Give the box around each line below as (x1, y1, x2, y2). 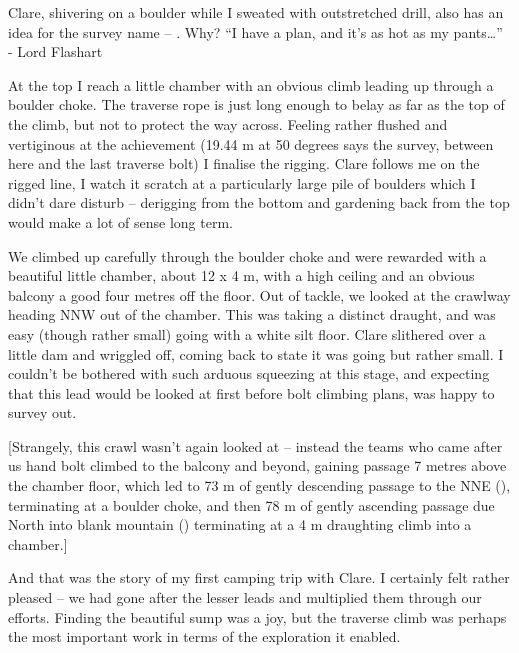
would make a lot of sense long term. (8, 211, 233, 232)
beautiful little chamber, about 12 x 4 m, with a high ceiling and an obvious (8, 265, 475, 286)
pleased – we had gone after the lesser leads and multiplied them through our (8, 587, 482, 608)
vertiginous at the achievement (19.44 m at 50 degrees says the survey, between (8, 133, 494, 154)
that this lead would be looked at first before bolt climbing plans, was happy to (8, 382, 495, 403)
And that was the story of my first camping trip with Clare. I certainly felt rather (8, 567, 510, 588)
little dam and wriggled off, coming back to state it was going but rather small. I (8, 343, 504, 364)
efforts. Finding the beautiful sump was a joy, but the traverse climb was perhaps (8, 606, 507, 627)
